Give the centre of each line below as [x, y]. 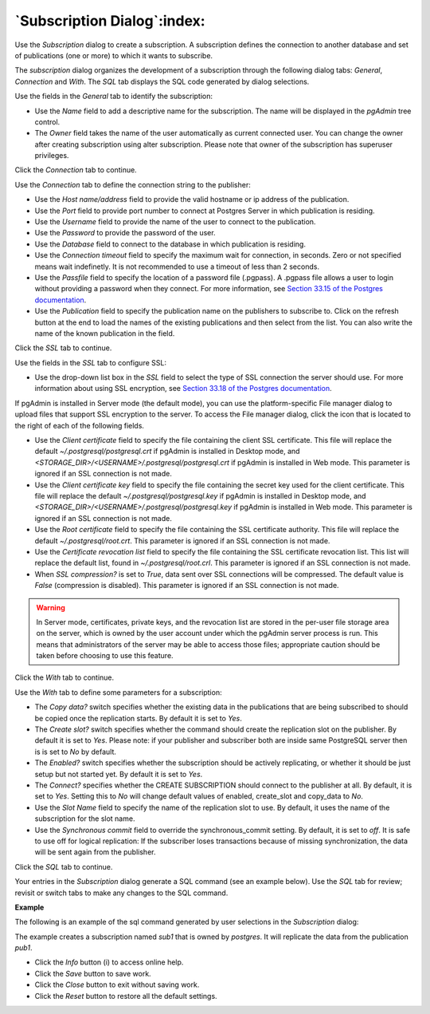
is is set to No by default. [76, 752]
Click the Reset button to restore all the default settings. [126, 996]
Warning [51, 607]
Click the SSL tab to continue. [63, 348]
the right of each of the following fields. [80, 425]
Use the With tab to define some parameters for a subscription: [118, 692]
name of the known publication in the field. [105, 333]
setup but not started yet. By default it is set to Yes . [119, 774]
